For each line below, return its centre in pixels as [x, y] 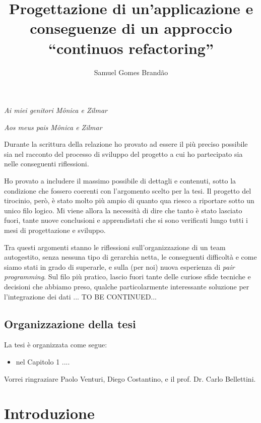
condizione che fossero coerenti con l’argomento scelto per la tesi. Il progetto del [128, 190]
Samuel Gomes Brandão [131, 72]
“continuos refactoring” [131, 48]
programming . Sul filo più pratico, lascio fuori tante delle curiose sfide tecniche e [127, 277]
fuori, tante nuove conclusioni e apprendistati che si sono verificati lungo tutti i [126, 220]
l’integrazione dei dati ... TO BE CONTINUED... [81, 296]
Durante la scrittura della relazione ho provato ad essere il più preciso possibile [126, 144]
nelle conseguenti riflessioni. [47, 164]
